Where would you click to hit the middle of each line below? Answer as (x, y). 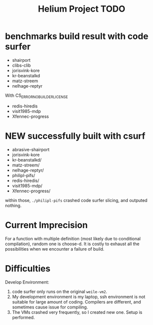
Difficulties (28, 268)
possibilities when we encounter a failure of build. (55, 249)
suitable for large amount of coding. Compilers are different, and (76, 302)
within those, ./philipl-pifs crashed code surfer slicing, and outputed (76, 200)
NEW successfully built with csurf (75, 136)
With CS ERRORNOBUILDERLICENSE (36, 96)
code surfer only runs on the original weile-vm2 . (59, 291)
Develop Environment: (27, 282)
